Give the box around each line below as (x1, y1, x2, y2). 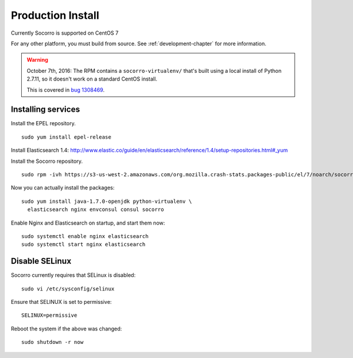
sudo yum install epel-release (21, 133, 112, 140)
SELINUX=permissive (21, 312, 78, 319)
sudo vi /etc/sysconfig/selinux (21, 285, 115, 292)
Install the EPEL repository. (11, 120, 76, 127)
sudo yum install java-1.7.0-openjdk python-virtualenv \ (21, 198, 192, 205)
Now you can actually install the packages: (11, 184, 115, 191)
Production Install (11, 9, 99, 22)
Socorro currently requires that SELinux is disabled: (11, 272, 136, 279)
